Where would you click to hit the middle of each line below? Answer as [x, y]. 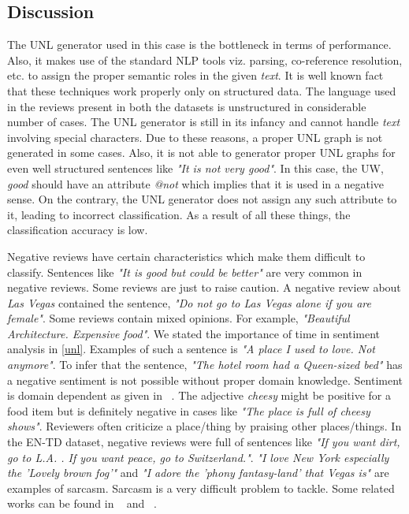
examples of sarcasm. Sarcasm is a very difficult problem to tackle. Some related [201, 488]
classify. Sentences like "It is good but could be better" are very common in [185, 272]
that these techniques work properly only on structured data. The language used [202, 90]
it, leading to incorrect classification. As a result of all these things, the [179, 214]
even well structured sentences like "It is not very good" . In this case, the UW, [195, 168]
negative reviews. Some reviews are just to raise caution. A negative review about [204, 287]
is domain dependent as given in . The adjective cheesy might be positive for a [199, 395]
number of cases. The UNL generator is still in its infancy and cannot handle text [204, 122]
